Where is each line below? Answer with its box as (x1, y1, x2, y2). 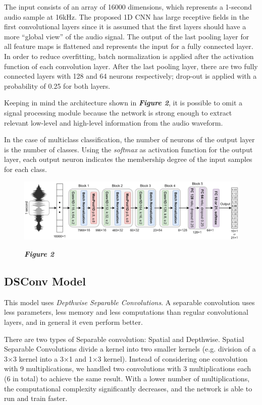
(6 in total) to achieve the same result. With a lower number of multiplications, (4, 373, 250, 383)
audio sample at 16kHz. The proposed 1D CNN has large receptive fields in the (4, 11, 249, 22)
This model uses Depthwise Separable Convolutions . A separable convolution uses (4, 297, 255, 307)
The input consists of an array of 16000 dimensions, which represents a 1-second (4, 2, 252, 12)
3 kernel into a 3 (13, 353, 64, 364)
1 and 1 (69, 353, 92, 364)
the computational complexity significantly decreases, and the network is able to (4, 383, 252, 393)
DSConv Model (4, 273, 86, 289)
